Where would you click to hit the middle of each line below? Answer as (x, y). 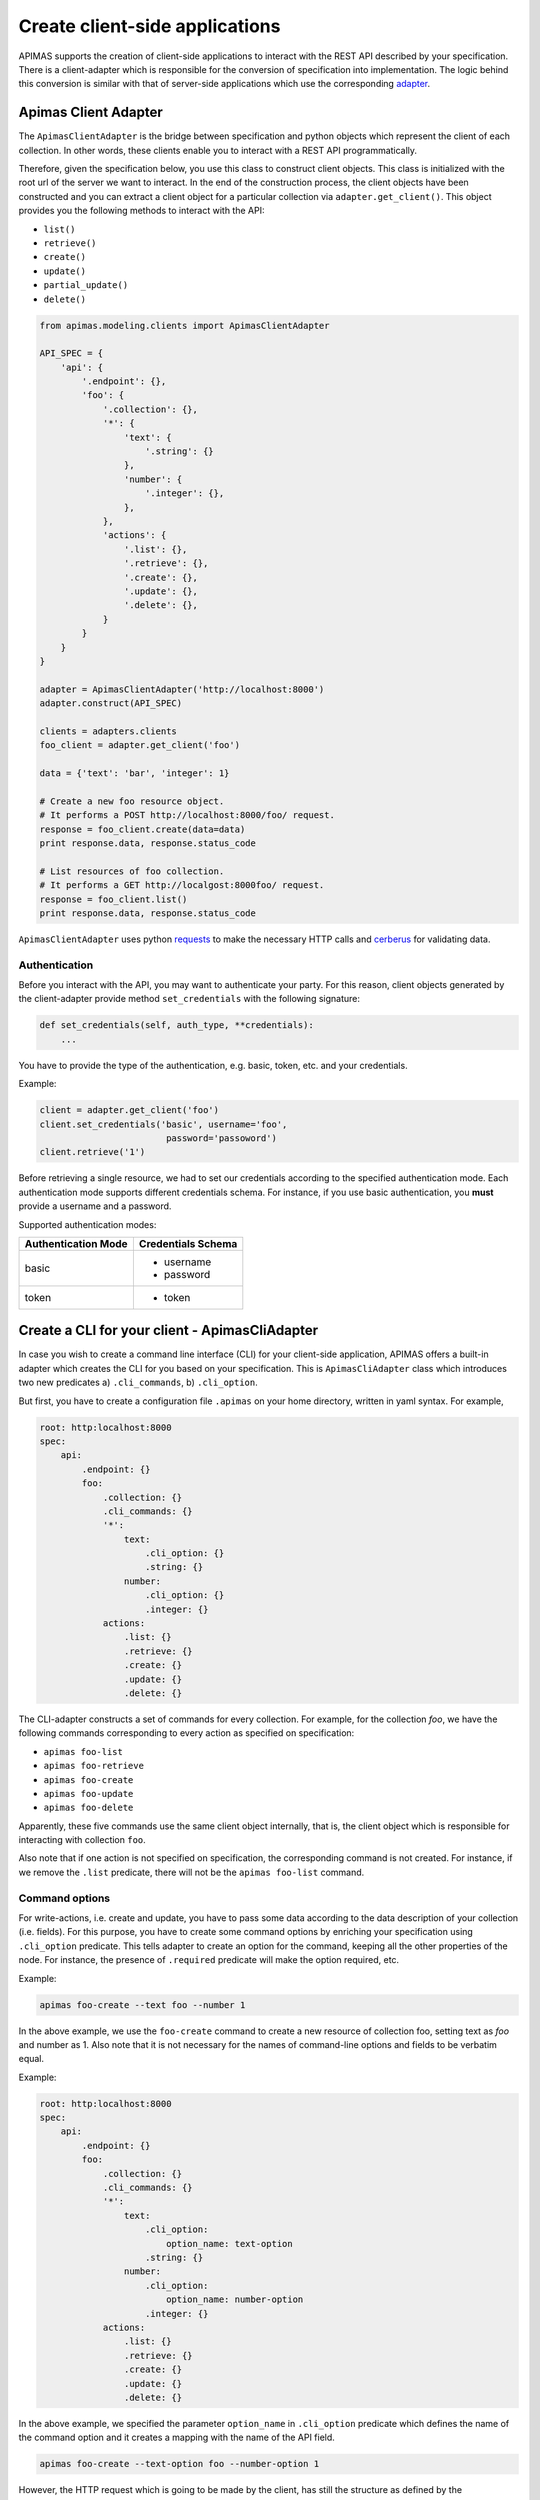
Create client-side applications (149, 26)
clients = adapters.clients (108, 731)
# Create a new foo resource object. (132, 801)
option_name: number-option (234, 2299)
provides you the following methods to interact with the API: (141, 211)
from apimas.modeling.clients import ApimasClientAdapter (184, 325)
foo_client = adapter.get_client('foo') (139, 745)
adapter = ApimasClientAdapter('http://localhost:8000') (182, 689)
